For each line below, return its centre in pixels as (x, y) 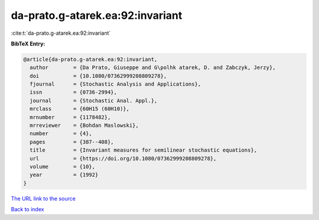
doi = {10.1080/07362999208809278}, (98, 76)
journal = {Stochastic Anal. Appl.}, (94, 101)
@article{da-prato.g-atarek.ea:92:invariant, (90, 59)
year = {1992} (64, 175)
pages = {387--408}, (72, 142)
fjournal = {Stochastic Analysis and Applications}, (115, 84)
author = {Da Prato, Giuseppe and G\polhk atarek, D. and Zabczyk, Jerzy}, (153, 68)
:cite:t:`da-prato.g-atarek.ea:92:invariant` (61, 33)
